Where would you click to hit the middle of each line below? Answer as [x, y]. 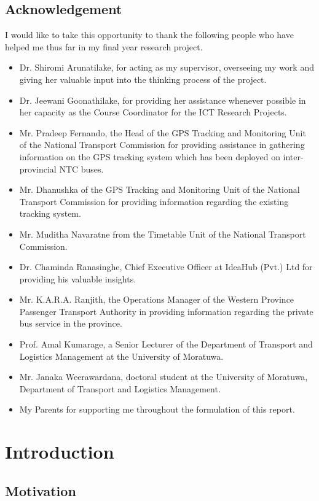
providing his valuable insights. [78, 278]
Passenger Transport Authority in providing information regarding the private [166, 311]
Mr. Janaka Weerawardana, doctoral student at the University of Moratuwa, [163, 377]
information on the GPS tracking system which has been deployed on [150, 156]
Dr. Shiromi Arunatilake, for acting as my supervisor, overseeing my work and [167, 67]
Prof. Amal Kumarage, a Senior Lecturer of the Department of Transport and [166, 344]
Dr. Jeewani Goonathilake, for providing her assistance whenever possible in [163, 100]
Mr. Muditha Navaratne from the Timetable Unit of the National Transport [163, 234]
